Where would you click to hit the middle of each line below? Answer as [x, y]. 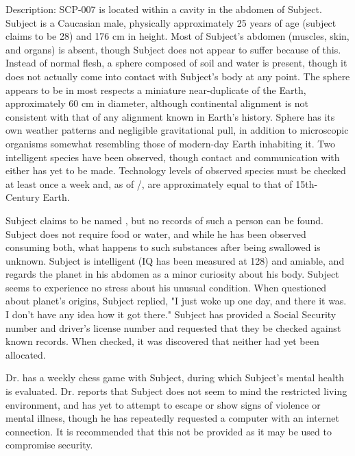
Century [23, 197]
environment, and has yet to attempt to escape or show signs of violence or [163, 404]
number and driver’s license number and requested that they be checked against [173, 327]
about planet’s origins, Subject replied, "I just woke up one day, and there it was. [176, 301]
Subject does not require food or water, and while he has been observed [156, 233]
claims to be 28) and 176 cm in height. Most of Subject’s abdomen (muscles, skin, [177, 36]
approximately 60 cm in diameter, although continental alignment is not [157, 103]
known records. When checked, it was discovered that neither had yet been [162, 341]
